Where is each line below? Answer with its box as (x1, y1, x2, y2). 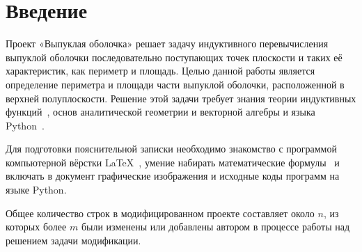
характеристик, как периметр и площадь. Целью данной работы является (6, 63, 315, 78)
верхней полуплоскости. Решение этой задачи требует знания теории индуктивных (6, 90, 356, 105)
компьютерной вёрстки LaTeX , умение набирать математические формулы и (6, 155, 340, 169)
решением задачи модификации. (6, 233, 141, 247)
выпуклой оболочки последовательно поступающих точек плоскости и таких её (6, 49, 343, 64)
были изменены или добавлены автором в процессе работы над (81, 219, 350, 234)
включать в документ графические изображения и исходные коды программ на (6, 168, 340, 183)
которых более (6, 219, 67, 234)
